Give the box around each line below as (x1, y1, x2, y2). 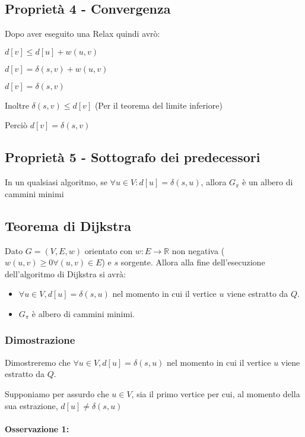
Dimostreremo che (5, 356, 71, 368)
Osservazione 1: (5, 422, 69, 435)
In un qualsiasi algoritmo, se (5, 176, 107, 188)
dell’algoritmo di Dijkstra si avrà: (5, 267, 126, 280)
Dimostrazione (5, 332, 75, 347)
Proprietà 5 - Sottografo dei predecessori (5, 148, 260, 166)
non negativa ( (171, 244, 225, 256)
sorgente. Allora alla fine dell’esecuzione (120, 256, 265, 268)
